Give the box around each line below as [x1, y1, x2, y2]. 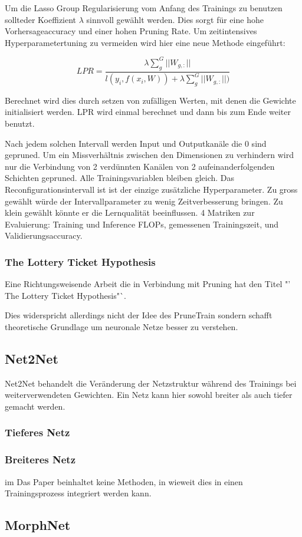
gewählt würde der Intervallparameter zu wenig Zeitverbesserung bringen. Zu [5, 195, 283, 207]
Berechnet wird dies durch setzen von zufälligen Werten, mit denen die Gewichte [5, 94, 296, 106]
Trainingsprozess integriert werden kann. [5, 487, 152, 499]
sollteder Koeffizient [5, 13, 77, 25]
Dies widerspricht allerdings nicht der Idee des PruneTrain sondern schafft [5, 309, 273, 321]
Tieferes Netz [5, 425, 70, 440]
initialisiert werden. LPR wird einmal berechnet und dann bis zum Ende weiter [5, 106, 291, 118]
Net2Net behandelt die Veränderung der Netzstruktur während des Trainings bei [5, 377, 297, 389]
